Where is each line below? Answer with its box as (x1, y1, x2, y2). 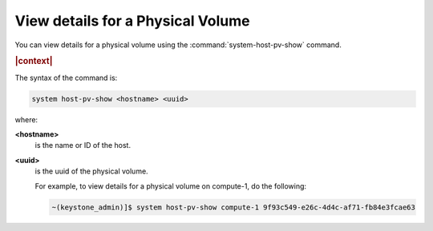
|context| (14, 56, 53, 67)
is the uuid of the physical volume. (34, 166, 148, 176)
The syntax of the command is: (14, 73, 118, 82)
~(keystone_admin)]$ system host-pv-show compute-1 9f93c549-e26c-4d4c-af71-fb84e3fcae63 (51, 202, 416, 212)
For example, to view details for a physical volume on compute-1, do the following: (34, 181, 307, 191)
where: (14, 114, 38, 124)
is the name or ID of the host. (34, 141, 132, 150)
